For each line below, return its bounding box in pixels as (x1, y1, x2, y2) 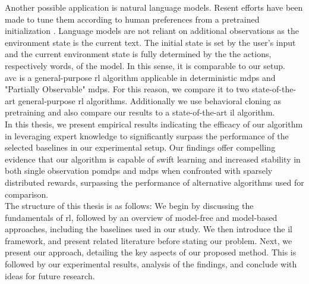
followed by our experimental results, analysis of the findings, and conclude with (5, 258, 297, 270)
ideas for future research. (5, 269, 95, 282)
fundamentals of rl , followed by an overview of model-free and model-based (5, 211, 278, 223)
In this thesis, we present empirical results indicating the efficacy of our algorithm (5, 117, 303, 130)
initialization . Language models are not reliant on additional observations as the (5, 24, 299, 37)
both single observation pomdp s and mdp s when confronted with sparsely (5, 164, 273, 177)
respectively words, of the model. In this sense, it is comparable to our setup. (5, 59, 285, 71)
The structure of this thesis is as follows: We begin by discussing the (5, 199, 254, 212)
